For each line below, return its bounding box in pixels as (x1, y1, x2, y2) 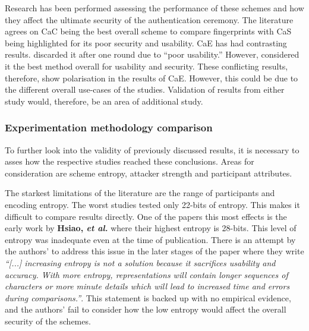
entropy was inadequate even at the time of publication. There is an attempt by (5, 233, 296, 245)
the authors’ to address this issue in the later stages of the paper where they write (5, 245, 304, 257)
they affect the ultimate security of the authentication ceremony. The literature (5, 13, 294, 26)
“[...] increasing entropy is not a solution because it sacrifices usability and (5, 256, 276, 269)
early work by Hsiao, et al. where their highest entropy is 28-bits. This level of (5, 222, 297, 234)
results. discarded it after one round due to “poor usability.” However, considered (5, 48, 299, 61)
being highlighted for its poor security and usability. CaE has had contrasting (5, 36, 287, 49)
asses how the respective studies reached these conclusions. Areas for (5, 155, 254, 168)
